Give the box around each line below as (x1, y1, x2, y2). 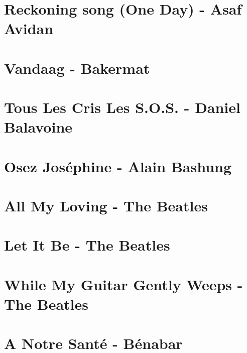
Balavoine (4, 116, 73, 137)
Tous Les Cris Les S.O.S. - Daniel (4, 97, 240, 117)
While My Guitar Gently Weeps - (4, 274, 243, 294)
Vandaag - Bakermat (4, 57, 150, 78)
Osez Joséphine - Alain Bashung (4, 156, 232, 176)
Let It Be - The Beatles (4, 234, 170, 255)
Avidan (4, 18, 54, 39)
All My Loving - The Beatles (4, 195, 208, 216)
